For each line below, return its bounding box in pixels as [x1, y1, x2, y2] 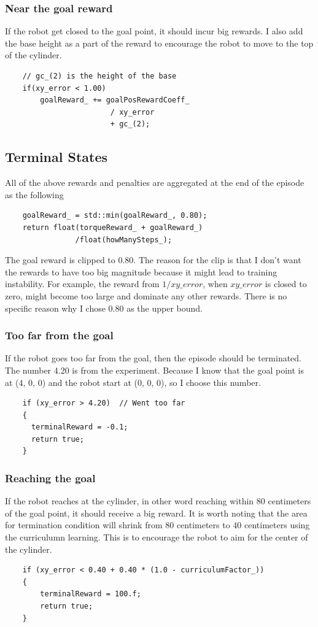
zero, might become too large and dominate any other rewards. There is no [5, 289, 287, 302]
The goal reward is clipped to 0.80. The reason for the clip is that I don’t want [5, 253, 301, 266]
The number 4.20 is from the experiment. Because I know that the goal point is [5, 363, 304, 376]
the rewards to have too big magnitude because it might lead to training [5, 265, 277, 278]
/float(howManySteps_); [75, 235, 173, 244]
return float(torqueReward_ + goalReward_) [22, 223, 203, 232]
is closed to [265, 277, 307, 290]
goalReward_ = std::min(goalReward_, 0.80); [22, 211, 207, 220]
